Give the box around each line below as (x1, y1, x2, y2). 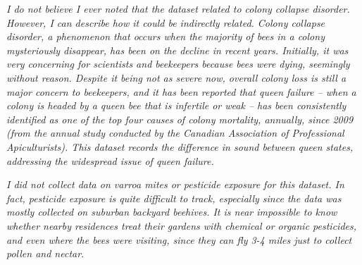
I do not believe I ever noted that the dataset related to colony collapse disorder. (6, 1, 350, 16)
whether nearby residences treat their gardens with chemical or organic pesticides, (6, 218, 357, 233)
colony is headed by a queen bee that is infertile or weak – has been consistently (6, 98, 347, 113)
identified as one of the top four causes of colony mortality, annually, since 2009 (6, 111, 354, 126)
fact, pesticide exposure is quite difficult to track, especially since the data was (6, 190, 342, 205)
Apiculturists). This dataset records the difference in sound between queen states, (6, 139, 354, 154)
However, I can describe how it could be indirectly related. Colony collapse (6, 15, 325, 30)
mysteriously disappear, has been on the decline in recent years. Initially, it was (6, 42, 349, 57)
